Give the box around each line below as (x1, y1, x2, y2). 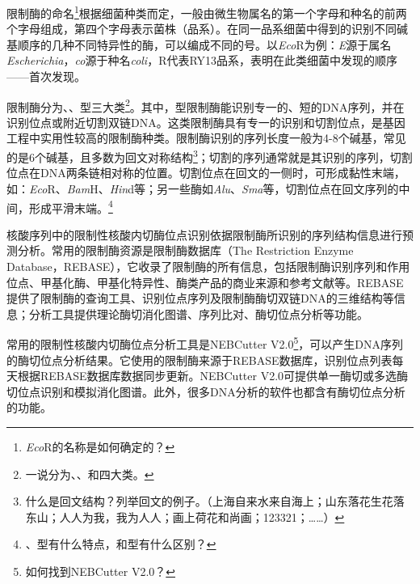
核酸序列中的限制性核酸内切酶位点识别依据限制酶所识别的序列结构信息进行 (6, 226, 402, 243)
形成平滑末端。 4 (28, 197, 113, 216)
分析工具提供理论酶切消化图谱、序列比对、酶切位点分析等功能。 (28, 305, 368, 322)
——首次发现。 (6, 68, 86, 85)
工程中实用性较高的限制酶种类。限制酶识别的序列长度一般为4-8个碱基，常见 (6, 129, 406, 146)
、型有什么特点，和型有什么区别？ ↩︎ (25, 535, 216, 552)
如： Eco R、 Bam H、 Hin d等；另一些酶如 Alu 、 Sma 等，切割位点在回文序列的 (6, 180, 399, 197)
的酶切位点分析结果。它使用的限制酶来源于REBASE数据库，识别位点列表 (6, 351, 393, 368)
